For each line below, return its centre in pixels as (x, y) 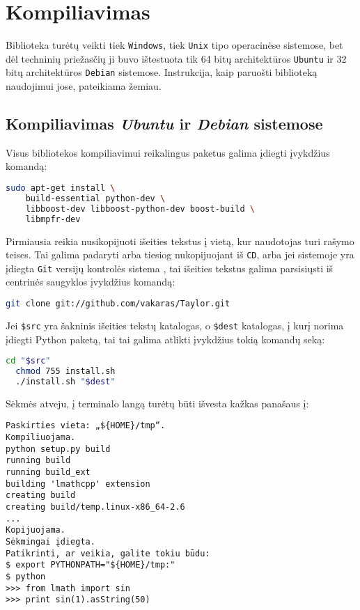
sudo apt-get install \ (61, 188)
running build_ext (48, 472)
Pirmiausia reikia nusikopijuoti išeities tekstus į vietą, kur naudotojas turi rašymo (180, 241)
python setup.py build (58, 449)
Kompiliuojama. (41, 438)
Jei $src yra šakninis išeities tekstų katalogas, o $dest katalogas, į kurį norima (175, 325)
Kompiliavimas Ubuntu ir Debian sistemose (164, 124)
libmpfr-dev (53, 219)
